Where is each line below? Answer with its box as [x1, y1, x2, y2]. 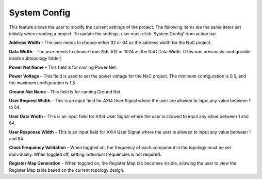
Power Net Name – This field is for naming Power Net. [9, 64, 117, 70]
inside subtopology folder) [9, 56, 62, 61]
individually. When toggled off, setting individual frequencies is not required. [9, 151, 162, 157]
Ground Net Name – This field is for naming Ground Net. [9, 89, 122, 94]
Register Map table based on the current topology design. [9, 167, 125, 173]
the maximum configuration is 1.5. [9, 80, 76, 86]
